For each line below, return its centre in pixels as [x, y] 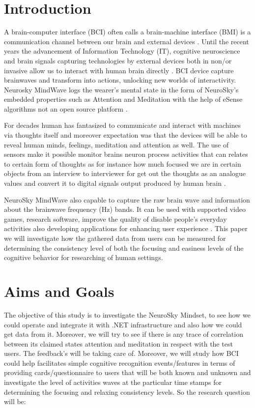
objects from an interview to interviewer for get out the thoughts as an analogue [125, 173]
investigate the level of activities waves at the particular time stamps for [113, 382]
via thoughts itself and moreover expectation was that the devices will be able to [126, 135]
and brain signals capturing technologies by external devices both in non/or [118, 60]
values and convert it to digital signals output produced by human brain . [115, 183]
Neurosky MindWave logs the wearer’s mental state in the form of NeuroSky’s [121, 89]
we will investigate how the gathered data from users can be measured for [115, 238]
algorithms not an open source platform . [66, 108]
